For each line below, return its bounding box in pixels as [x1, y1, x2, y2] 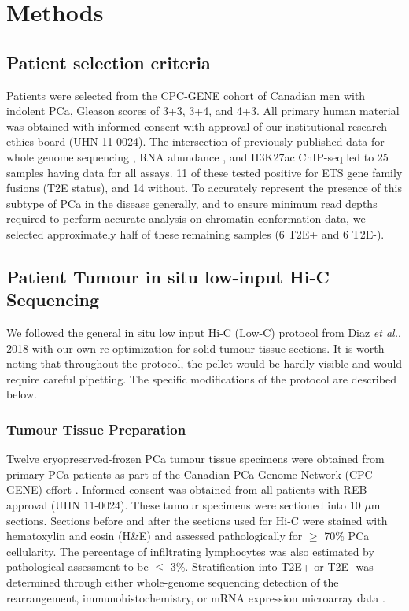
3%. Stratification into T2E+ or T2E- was [170, 558, 374, 575]
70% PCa [324, 528, 370, 544]
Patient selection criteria [6, 50, 211, 74]
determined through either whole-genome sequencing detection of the [6, 574, 339, 591]
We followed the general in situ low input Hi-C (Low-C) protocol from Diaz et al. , [6, 324, 401, 341]
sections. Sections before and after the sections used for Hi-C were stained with [6, 512, 388, 528]
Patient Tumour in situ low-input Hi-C [6, 264, 330, 288]
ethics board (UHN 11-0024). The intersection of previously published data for [6, 133, 385, 150]
